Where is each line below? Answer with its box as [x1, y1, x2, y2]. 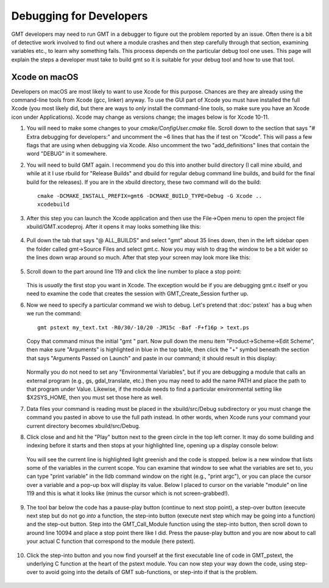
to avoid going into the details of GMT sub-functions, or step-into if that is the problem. [39, 569, 258, 576]
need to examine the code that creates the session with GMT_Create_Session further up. [26, 290, 249, 298]
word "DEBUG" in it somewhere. [26, 150, 108, 158]
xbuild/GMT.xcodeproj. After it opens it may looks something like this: [26, 223, 201, 231]
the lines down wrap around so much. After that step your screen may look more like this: [26, 254, 251, 261]
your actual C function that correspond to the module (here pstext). [26, 537, 196, 545]
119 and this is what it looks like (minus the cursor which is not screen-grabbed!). [26, 490, 230, 497]
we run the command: [26, 310, 82, 317]
